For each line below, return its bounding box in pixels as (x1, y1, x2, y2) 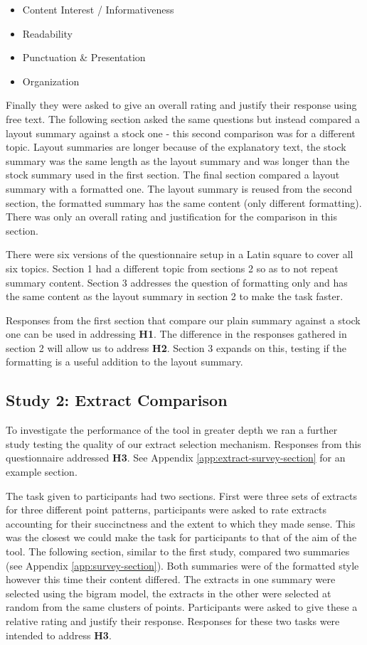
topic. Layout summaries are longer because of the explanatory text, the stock (6, 139, 346, 154)
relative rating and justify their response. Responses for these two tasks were (6, 613, 340, 628)
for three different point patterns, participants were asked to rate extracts (6, 502, 326, 517)
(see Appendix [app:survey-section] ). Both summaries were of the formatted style (6, 558, 359, 572)
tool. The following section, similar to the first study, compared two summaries (6, 544, 350, 559)
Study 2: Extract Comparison (6, 389, 228, 411)
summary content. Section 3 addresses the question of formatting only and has (6, 274, 348, 289)
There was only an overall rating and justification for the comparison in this (6, 209, 338, 224)
